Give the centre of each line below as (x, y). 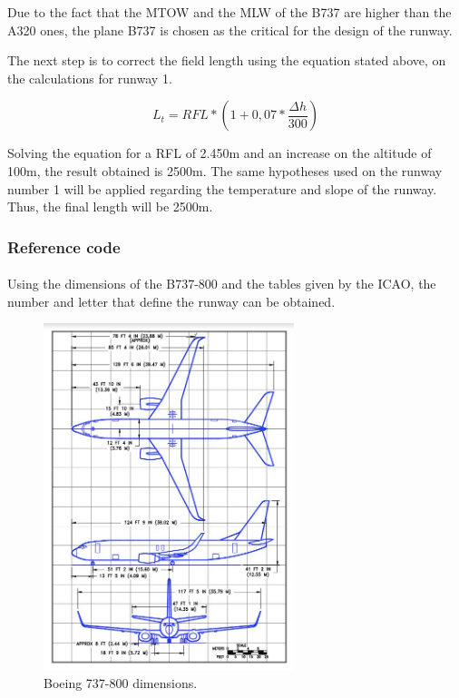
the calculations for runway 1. (90, 78)
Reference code (64, 246)
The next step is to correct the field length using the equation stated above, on (227, 60)
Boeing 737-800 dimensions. (121, 682)
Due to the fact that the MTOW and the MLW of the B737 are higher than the (229, 12)
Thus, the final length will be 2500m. (110, 206)
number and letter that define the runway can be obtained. (171, 301)
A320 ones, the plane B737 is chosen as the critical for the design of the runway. (230, 29)
